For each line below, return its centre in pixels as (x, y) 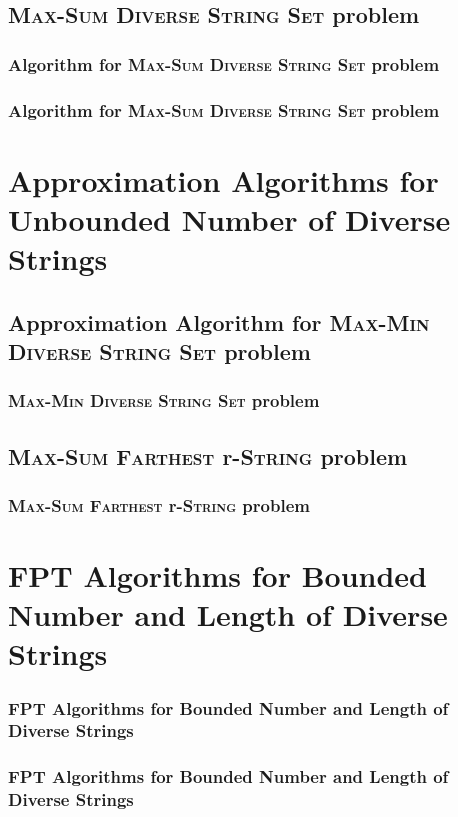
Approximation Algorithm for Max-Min (219, 321)
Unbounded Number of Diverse (229, 218)
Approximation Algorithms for (223, 179)
